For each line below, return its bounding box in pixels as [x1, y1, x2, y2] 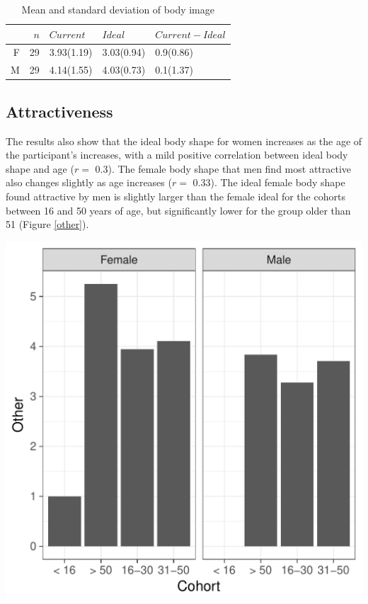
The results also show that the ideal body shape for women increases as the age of [6, 133, 362, 148]
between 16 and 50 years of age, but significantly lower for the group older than [6, 203, 351, 217]
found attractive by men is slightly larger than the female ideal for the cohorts [6, 188, 345, 203]
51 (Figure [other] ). [6, 217, 89, 232]
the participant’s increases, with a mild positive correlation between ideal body [6, 147, 348, 162]
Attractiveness [6, 100, 113, 122]
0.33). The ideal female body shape [192, 175, 345, 190]
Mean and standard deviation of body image [21, 2, 214, 16]
